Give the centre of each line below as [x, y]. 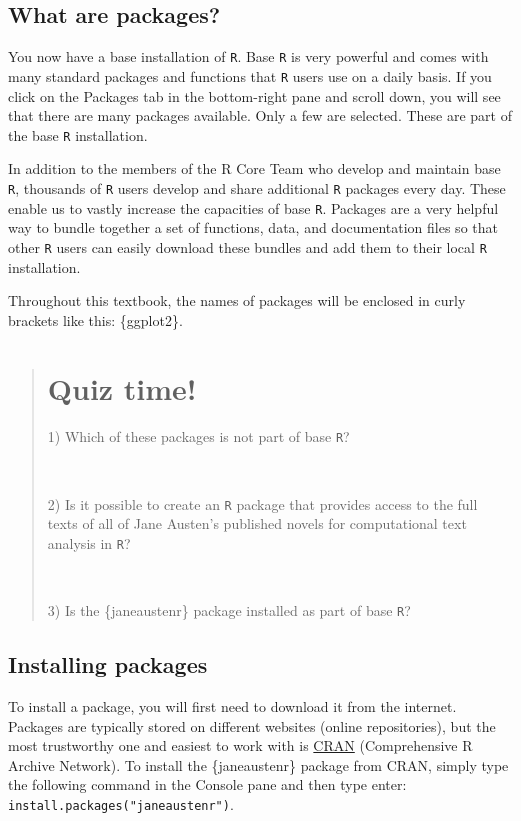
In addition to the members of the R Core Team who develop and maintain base [254, 168]
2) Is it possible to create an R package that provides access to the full [262, 503]
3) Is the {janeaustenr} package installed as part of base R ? [229, 610]
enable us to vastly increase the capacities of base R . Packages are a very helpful [253, 207]
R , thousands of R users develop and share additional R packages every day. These [257, 187]
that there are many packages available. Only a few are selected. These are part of [260, 115]
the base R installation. [78, 134]
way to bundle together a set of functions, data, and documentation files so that [253, 227]
